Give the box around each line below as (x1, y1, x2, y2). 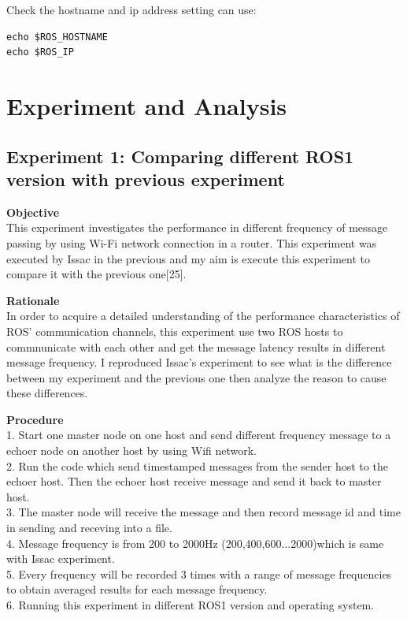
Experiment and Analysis (6, 89, 287, 121)
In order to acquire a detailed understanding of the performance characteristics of (6, 307, 400, 324)
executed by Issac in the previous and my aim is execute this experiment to (6, 250, 371, 266)
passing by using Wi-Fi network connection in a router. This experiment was (6, 234, 377, 251)
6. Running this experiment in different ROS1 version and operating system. (6, 597, 375, 612)
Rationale (6, 292, 60, 308)
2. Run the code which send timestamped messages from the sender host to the (6, 457, 388, 474)
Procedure (6, 411, 64, 427)
